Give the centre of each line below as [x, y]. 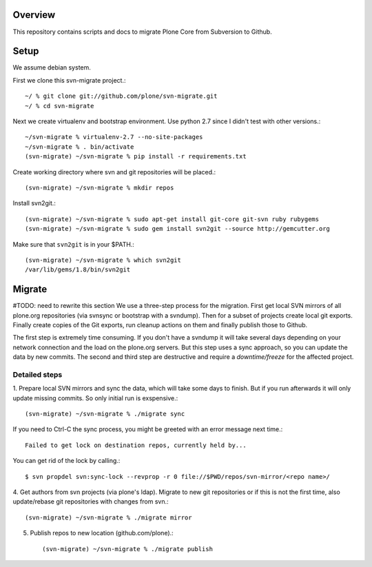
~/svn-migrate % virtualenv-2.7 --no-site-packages [114, 137]
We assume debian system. [52, 68]
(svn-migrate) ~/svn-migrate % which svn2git [103, 260]
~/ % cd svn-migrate [60, 106]
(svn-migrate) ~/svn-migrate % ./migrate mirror [108, 517]
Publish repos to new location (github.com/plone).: [102, 533]
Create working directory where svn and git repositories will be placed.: [114, 172]
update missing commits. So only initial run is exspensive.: [95, 398]
